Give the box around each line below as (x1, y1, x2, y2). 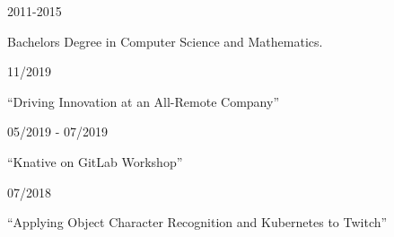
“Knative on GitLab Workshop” (7, 152, 183, 171)
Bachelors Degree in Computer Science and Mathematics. (7, 31, 323, 50)
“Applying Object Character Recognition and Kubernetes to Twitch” (7, 213, 388, 232)
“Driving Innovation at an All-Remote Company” (7, 92, 279, 110)
